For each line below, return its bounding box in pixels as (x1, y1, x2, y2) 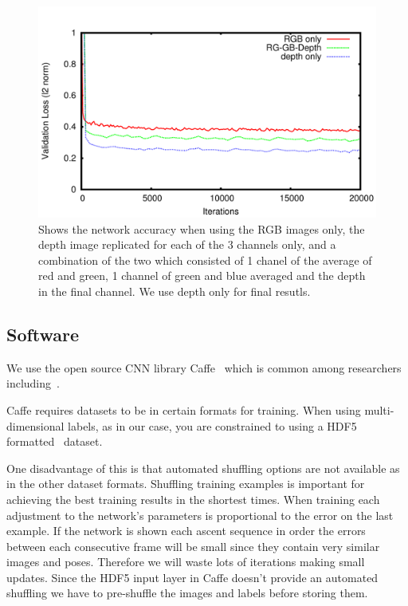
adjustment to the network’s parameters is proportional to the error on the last (6, 506, 394, 523)
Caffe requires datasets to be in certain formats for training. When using (6, 401, 361, 418)
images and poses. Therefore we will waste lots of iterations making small (6, 553, 365, 570)
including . (6, 375, 60, 392)
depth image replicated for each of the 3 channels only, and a (38, 236, 336, 253)
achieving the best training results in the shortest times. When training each (6, 490, 380, 507)
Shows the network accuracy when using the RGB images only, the (38, 220, 365, 237)
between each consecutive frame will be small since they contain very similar (6, 537, 380, 554)
